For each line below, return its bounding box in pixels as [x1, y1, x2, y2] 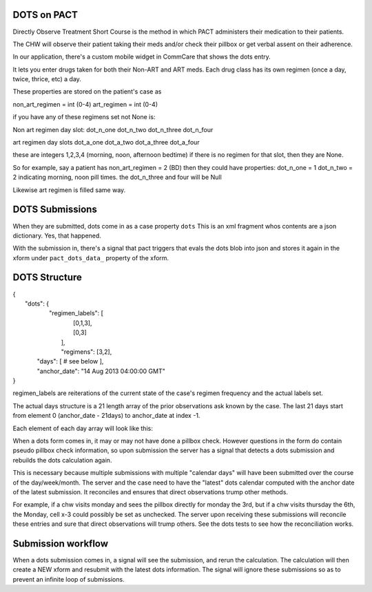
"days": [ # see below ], [37, 357, 104, 366]
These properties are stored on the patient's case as [12, 87, 162, 96]
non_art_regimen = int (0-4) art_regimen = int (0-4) [12, 100, 158, 108]
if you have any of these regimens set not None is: [12, 113, 156, 121]
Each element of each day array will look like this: [12, 424, 153, 432]
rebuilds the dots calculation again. [12, 456, 112, 464]
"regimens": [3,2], [61, 348, 112, 356]
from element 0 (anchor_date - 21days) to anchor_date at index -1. [12, 412, 200, 420]
